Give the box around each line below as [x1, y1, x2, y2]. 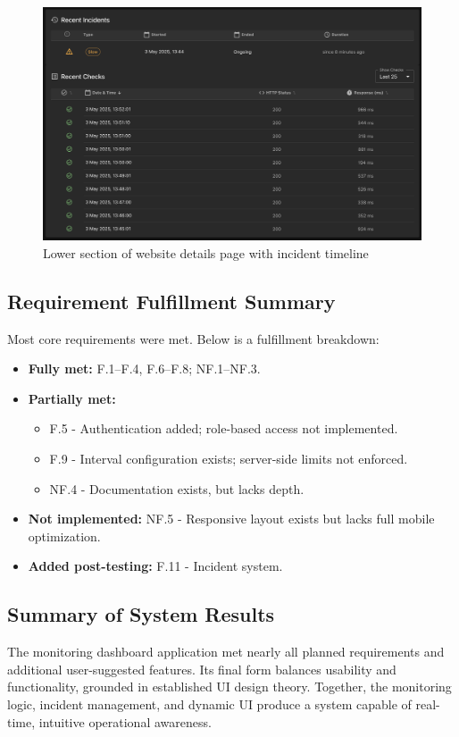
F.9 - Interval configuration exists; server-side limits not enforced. [49, 449, 408, 468]
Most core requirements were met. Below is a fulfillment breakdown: [7, 329, 380, 348]
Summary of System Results [7, 600, 275, 628]
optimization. [28, 526, 101, 545]
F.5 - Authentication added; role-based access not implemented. [49, 419, 398, 438]
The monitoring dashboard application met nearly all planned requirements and [7, 642, 445, 661]
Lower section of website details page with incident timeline [43, 243, 369, 262]
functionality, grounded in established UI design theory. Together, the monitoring [7, 677, 452, 696]
